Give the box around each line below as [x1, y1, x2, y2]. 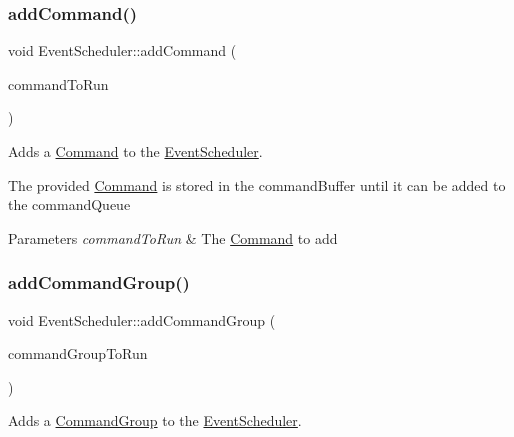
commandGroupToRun [8, 343, 148, 364]
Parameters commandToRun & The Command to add [8, 227, 338, 248]
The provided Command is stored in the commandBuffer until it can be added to [8, 174, 506, 195]
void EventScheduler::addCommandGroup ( [8, 309, 276, 330]
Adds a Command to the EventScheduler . [8, 141, 263, 161]
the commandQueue [8, 194, 131, 215]
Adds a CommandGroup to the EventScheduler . [8, 410, 302, 431]
